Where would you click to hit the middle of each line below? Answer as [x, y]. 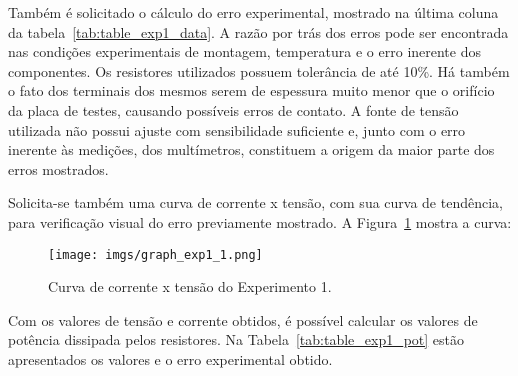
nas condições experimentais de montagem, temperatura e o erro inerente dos [244, 51]
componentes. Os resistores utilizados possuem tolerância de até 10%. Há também [259, 70]
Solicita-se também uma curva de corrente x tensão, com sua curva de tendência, [255, 202]
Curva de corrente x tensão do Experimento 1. [190, 286]
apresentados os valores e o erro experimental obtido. [170, 358]
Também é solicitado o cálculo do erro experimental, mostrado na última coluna [253, 12]
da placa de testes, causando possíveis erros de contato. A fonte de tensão [233, 109]
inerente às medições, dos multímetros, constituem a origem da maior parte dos [251, 149]
